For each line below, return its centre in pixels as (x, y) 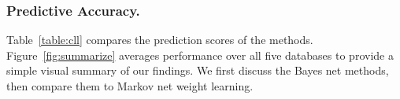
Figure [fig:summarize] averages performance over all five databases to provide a (200, 55)
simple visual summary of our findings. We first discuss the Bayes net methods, (198, 70)
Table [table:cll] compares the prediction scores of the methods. (160, 40)
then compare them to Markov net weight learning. (130, 86)
